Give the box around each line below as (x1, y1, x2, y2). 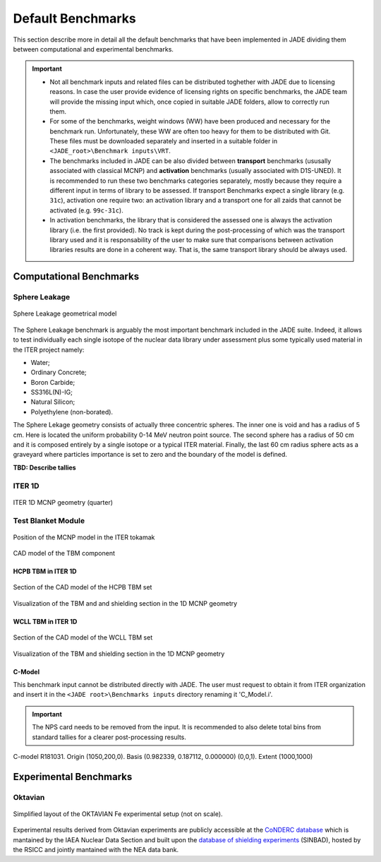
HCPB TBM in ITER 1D (13, 567, 77, 575)
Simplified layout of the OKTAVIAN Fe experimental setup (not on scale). (13, 809, 223, 818)
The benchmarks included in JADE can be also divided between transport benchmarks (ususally (49, 156, 332, 165)
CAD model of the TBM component (13, 549, 116, 558)
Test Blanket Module (13, 515, 85, 525)
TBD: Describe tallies (13, 463, 77, 472)
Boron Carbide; (30, 378, 75, 386)
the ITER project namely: (13, 345, 85, 354)
